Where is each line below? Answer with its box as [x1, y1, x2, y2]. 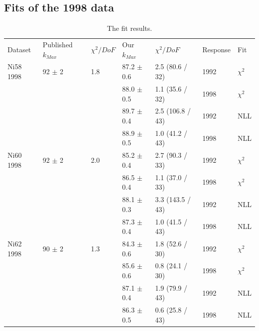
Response [202, 44, 231, 54]
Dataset [7, 44, 31, 54]
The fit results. [107, 23, 152, 33]
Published [42, 39, 73, 50]
